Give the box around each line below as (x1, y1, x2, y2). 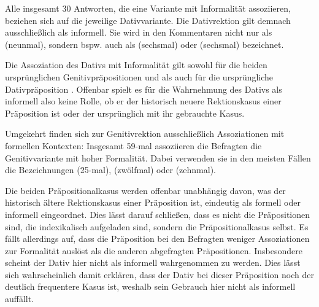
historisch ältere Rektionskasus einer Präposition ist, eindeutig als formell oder (5, 196, 301, 209)
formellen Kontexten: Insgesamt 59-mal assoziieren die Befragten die (5, 139, 262, 152)
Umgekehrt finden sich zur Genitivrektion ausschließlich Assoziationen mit (5, 127, 285, 140)
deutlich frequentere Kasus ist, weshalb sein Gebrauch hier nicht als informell (5, 280, 296, 293)
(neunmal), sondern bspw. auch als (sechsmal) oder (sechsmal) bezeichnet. (5, 37, 284, 50)
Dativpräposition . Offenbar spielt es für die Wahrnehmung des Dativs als (5, 82, 282, 95)
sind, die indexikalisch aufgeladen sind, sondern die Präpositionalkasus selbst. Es (5, 220, 309, 233)
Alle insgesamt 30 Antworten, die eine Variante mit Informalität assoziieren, (5, 2, 291, 14)
